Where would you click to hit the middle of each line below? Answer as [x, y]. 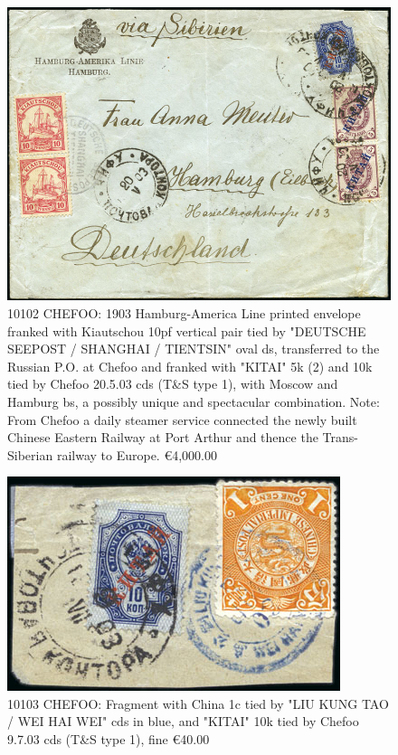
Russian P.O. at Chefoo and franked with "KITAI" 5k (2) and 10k [190, 366]
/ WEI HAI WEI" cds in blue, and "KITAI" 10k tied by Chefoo [183, 721]
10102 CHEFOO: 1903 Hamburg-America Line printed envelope [184, 312]
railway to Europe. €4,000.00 [137, 454]
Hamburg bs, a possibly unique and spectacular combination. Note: [194, 401]
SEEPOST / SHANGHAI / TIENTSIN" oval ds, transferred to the [194, 349]
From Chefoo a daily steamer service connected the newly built [182, 419]
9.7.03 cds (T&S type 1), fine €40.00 [109, 739]
